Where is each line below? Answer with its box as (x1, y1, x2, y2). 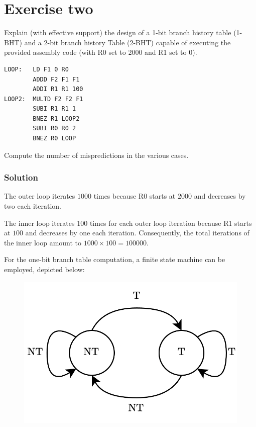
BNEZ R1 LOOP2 (33, 115, 80, 122)
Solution (4, 171, 38, 184)
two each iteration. (4, 201, 61, 211)
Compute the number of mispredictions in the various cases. (4, 149, 189, 160)
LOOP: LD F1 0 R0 (4, 65, 69, 73)
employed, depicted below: (4, 264, 85, 275)
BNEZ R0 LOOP (33, 135, 76, 142)
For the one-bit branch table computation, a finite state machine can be (4, 254, 225, 265)
